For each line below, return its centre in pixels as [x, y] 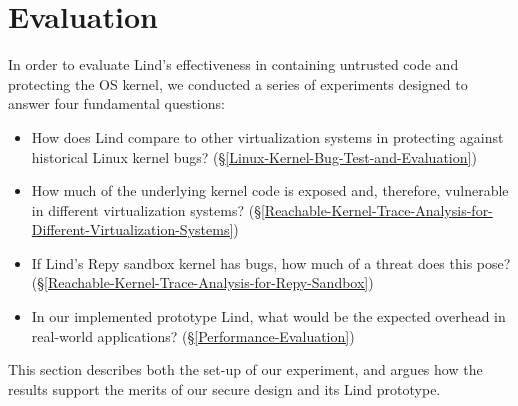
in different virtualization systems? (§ [146, 209]
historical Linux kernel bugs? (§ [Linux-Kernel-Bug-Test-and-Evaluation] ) [254, 156]
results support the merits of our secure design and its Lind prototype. [224, 388]
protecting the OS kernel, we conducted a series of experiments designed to [238, 83]
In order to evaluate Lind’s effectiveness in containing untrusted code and [233, 64]
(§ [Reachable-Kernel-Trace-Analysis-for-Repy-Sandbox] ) [202, 282]
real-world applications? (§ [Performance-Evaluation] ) [193, 335]
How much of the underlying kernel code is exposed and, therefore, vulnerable [270, 190]
